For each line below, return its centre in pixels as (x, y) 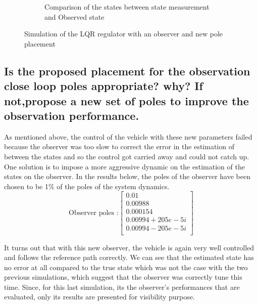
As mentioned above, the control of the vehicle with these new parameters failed (128, 136)
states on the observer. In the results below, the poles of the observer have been (127, 176)
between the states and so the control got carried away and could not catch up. (127, 156)
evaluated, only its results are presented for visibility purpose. (99, 297)
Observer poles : (94, 213)
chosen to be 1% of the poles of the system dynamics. (87, 186)
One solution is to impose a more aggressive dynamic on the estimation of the (124, 166)
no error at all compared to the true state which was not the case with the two (126, 267)
